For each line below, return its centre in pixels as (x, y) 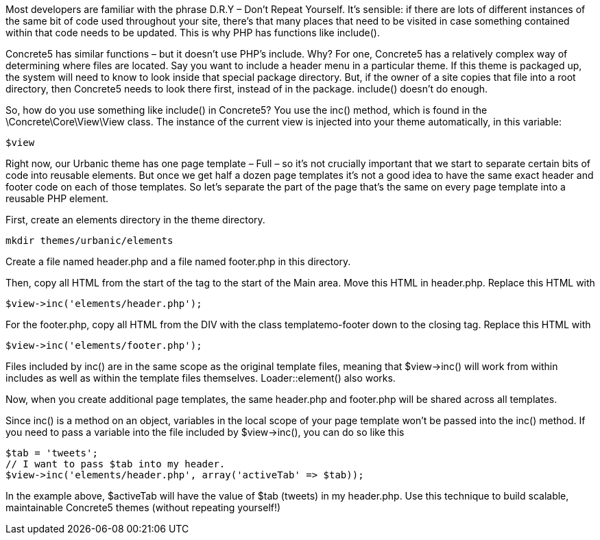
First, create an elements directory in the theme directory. (135, 220)
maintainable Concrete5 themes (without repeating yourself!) (143, 507)
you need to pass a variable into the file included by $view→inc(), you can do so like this (205, 432)
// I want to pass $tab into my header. (116, 464)
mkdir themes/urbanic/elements (89, 241)
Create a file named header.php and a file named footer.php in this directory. (178, 261)
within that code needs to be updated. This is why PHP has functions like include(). (193, 33)
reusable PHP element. (57, 198)
